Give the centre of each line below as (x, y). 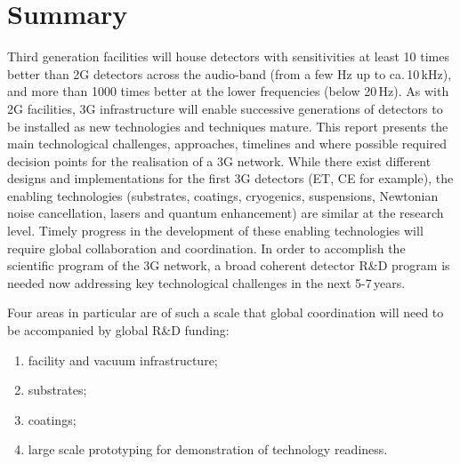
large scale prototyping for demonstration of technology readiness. (208, 449)
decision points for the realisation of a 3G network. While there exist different (219, 160)
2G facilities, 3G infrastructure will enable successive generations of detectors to (225, 108)
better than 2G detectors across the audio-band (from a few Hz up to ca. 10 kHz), (230, 73)
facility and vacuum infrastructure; (123, 360)
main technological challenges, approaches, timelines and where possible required (227, 144)
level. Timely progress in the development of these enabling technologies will (215, 231)
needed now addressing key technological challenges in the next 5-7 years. (206, 282)
